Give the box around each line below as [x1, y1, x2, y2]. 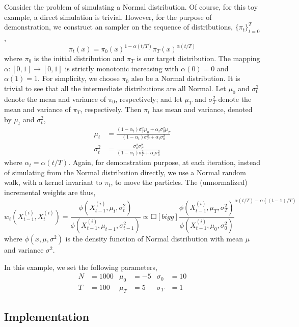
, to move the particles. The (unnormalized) [111, 177, 248, 187]
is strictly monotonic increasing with [65, 63, 179, 73]
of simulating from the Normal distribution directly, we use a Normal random [4, 167, 246, 177]
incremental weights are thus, [4, 187, 96, 198]
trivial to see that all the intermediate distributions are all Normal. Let [4, 83, 226, 93]
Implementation [4, 309, 90, 324]
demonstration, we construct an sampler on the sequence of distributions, [4, 21, 233, 32]
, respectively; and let [115, 93, 182, 104]
